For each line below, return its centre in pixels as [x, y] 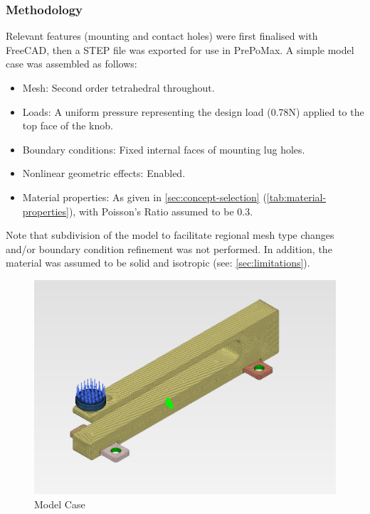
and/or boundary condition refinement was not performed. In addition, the [169, 248]
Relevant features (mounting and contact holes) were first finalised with [162, 36]
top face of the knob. [68, 125]
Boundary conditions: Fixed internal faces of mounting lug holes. [164, 149]
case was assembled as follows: [72, 64]
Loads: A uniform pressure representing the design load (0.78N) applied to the [193, 111]
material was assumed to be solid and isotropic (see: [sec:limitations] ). [158, 263]
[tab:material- [296, 197]
